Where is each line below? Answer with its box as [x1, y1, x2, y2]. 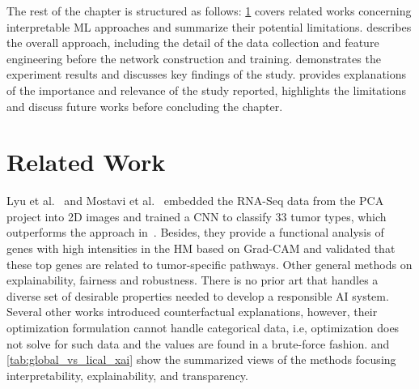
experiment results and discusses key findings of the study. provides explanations [6, 66, 407, 83]
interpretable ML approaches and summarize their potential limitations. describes [6, 18, 412, 35]
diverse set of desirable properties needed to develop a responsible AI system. [6, 287, 389, 304]
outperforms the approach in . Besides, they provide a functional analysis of [6, 224, 384, 241]
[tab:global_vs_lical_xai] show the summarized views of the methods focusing [6, 351, 396, 368]
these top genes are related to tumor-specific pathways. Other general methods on [6, 255, 413, 272]
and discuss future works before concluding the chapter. [6, 97, 283, 114]
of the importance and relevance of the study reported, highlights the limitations [6, 81, 406, 98]
